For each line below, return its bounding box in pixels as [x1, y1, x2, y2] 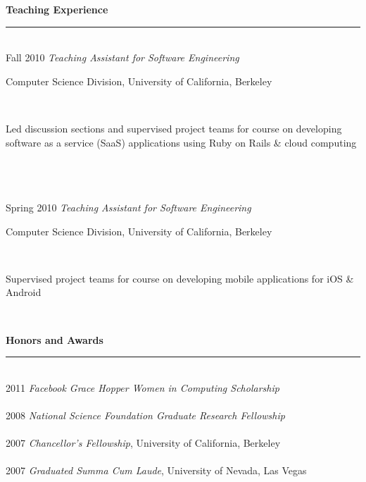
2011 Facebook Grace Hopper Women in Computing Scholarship [6, 380, 279, 395]
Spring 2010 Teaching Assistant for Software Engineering [6, 199, 251, 214]
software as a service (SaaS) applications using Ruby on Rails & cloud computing [6, 135, 357, 149]
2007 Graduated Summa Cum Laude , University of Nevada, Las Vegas [6, 463, 307, 478]
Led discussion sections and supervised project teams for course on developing [6, 121, 342, 135]
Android [6, 285, 42, 299]
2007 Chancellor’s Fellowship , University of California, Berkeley [6, 435, 281, 450]
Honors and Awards [6, 332, 103, 347]
